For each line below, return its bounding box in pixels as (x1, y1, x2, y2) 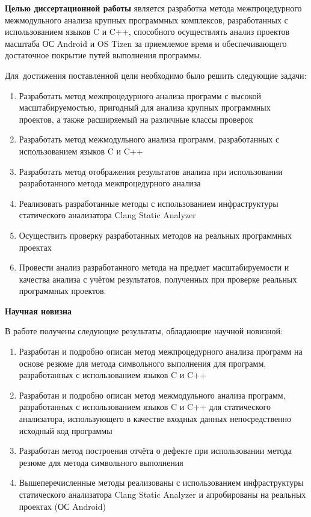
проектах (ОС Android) (19, 500, 106, 512)
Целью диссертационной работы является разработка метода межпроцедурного (5, 2, 302, 14)
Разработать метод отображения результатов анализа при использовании (19, 165, 283, 177)
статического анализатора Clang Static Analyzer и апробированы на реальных (19, 488, 306, 500)
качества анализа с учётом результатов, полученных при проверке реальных (19, 272, 297, 285)
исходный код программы (19, 424, 112, 436)
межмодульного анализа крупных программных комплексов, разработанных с (5, 13, 288, 26)
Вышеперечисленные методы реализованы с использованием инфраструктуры (19, 476, 304, 489)
